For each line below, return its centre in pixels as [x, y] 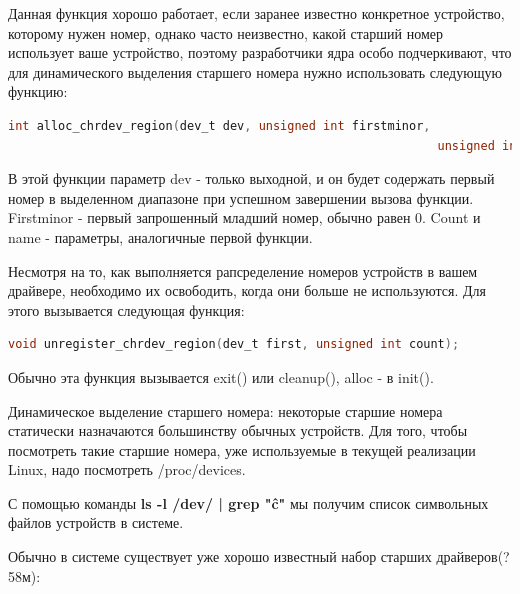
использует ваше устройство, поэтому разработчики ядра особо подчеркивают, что [260, 52]
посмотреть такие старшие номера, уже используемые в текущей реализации [242, 449]
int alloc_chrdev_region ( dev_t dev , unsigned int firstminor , [219, 125]
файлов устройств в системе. [96, 522]
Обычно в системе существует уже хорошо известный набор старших [220, 556]
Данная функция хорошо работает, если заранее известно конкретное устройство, [256, 13]
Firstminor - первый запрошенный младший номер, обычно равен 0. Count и [244, 217]
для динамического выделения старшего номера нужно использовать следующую [255, 71]
